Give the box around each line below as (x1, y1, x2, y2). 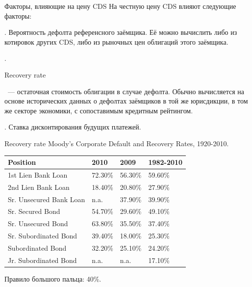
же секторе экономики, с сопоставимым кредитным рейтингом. (4, 105, 193, 115)
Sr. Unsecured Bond (8, 218, 68, 229)
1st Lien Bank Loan (8, 169, 68, 180)
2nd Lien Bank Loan (8, 182, 70, 192)
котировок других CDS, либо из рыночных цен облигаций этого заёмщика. (4, 36, 228, 47)
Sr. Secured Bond (8, 206, 60, 216)
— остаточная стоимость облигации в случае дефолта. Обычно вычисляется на (7, 86, 244, 96)
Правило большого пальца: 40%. (4, 273, 101, 284)
